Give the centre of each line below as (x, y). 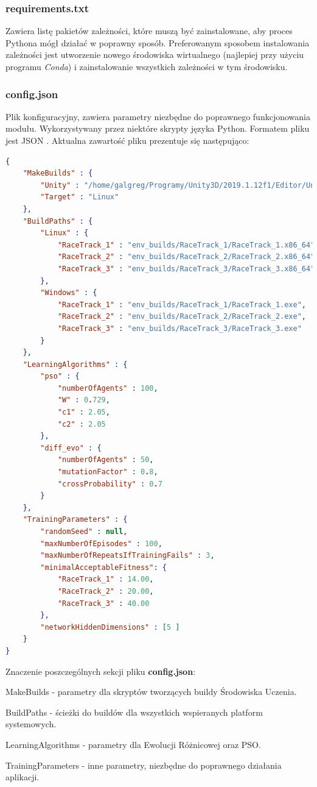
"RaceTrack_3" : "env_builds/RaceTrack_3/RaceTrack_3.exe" (179, 328)
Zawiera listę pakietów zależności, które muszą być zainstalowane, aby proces (149, 31)
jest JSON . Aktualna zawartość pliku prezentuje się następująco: (127, 140)
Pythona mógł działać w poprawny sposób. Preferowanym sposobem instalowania (158, 42)
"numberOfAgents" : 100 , (108, 388)
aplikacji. (23, 777)
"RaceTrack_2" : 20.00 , (106, 591)
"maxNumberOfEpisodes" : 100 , (101, 543)
